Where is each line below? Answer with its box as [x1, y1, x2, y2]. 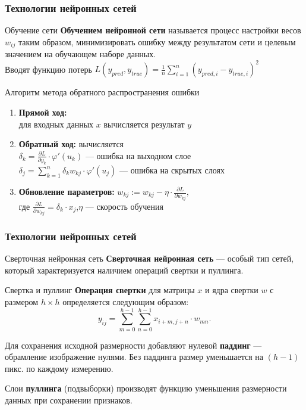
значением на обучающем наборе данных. [5, 48, 156, 60]
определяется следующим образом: [62, 295, 189, 307]
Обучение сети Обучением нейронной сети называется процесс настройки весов [5, 24, 301, 36]
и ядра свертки [205, 284, 258, 296]
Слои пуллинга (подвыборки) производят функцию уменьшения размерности [5, 382, 287, 395]
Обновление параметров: [18, 185, 115, 197]
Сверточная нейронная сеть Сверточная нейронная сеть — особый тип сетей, [5, 252, 294, 265]
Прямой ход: [18, 105, 67, 118]
